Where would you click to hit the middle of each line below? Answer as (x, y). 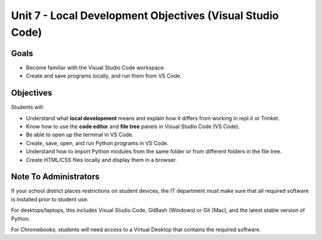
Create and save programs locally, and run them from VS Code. (104, 76)
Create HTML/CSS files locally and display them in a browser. (101, 160)
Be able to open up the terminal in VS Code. (80, 135)
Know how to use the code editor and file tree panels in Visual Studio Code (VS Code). (133, 126)
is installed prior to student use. (50, 199)
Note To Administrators (55, 177)
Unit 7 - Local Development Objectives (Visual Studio (145, 15)
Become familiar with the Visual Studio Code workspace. (96, 67)
